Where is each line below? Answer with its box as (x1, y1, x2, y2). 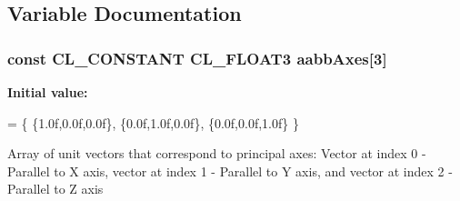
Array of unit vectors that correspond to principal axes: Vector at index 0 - (7, 144, 426, 163)
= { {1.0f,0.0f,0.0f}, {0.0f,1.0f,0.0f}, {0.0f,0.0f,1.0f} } (7, 113, 299, 132)
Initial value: (7, 83, 88, 101)
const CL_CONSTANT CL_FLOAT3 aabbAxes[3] (7, 46, 387, 69)
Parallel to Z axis (7, 179, 104, 198)
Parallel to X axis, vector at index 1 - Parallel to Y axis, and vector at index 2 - (7, 161, 453, 180)
